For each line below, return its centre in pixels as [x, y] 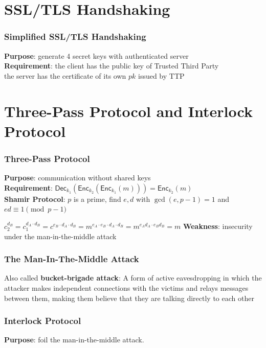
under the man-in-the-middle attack [60, 236]
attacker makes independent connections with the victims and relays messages [126, 287]
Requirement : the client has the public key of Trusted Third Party [112, 66]
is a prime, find [97, 199]
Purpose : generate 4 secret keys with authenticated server [96, 55]
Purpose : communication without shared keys [77, 178]
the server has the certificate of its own [65, 75]
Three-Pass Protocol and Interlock [128, 111]
